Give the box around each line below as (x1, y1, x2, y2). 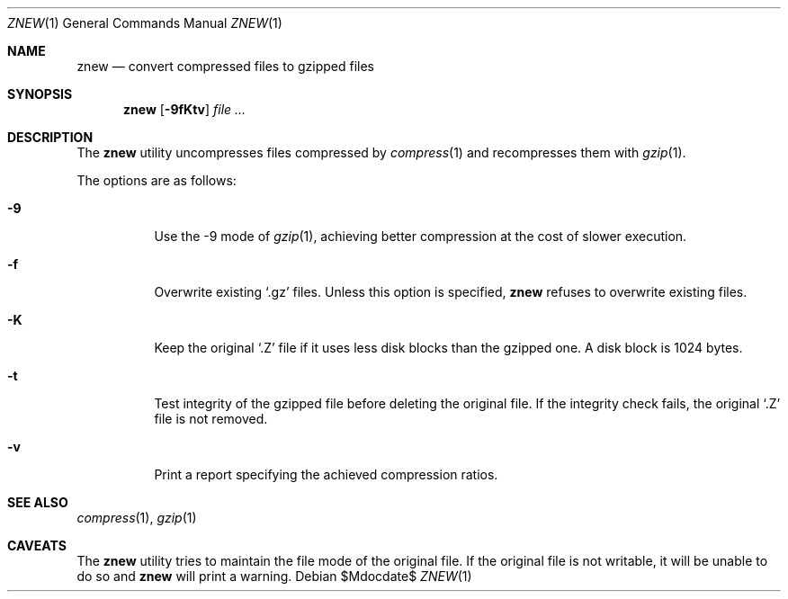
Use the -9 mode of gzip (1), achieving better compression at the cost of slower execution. (154, 228, 687, 244)
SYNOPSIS (7, 86, 73, 102)
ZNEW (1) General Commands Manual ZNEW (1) (7, 15, 282, 31)
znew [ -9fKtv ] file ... (123, 102, 246, 117)
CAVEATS (7, 538, 67, 553)
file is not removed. (154, 411, 268, 426)
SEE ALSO (7, 495, 68, 510)
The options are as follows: (76, 173, 237, 188)
